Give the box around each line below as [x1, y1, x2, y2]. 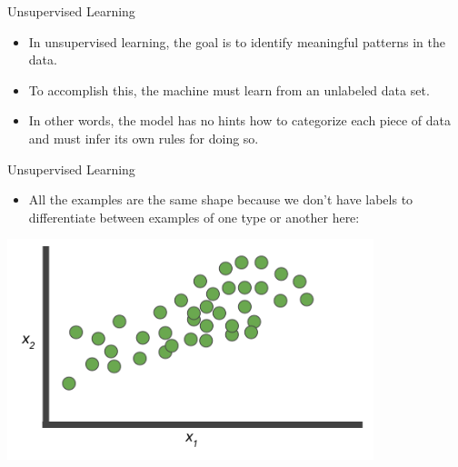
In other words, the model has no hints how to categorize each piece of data [28, 111, 452, 130]
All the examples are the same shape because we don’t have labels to [28, 190, 413, 209]
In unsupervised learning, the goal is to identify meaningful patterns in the [28, 32, 446, 51]
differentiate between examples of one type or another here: [28, 207, 360, 226]
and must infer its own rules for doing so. [28, 128, 259, 147]
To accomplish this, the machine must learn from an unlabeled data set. [28, 80, 430, 99]
